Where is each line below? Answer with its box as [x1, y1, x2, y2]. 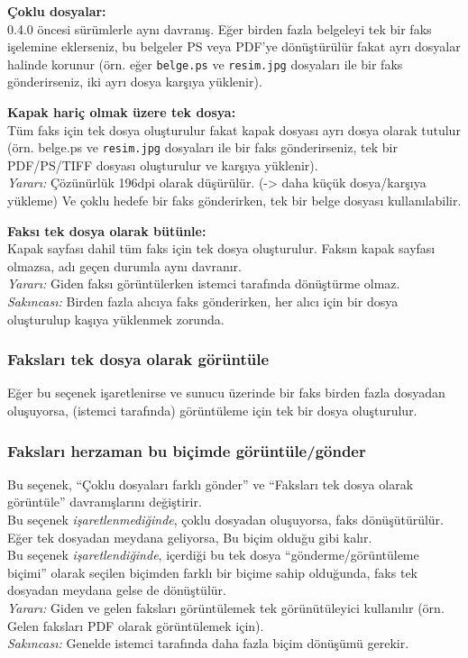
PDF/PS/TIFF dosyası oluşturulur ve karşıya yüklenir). [7, 155, 318, 174]
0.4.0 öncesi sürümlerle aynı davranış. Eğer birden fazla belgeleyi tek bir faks [7, 19, 432, 38]
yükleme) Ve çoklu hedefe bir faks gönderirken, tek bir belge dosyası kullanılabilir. [7, 191, 462, 210]
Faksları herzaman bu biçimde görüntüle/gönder [7, 439, 366, 462]
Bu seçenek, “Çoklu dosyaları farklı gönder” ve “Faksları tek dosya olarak [7, 474, 414, 493]
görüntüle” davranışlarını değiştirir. [7, 492, 202, 511]
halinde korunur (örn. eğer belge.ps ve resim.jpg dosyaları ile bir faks [7, 54, 403, 73]
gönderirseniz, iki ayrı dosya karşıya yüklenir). [7, 72, 262, 91]
